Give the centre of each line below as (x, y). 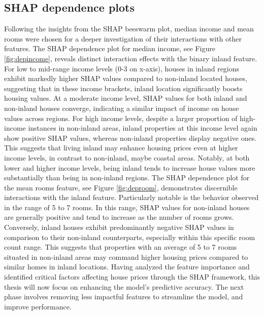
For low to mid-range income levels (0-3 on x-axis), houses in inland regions (122, 68)
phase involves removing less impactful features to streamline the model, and (124, 297)
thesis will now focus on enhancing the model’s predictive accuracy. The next (124, 286)
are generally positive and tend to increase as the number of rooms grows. (119, 217)
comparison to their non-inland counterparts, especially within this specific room (130, 237)
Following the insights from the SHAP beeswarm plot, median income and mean (129, 29)
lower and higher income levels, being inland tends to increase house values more (130, 167)
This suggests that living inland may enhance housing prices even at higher (121, 148)
